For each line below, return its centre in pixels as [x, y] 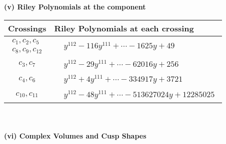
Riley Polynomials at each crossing [124, 28]
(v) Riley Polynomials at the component [75, 6]
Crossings [27, 28]
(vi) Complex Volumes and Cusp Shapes [75, 135]
